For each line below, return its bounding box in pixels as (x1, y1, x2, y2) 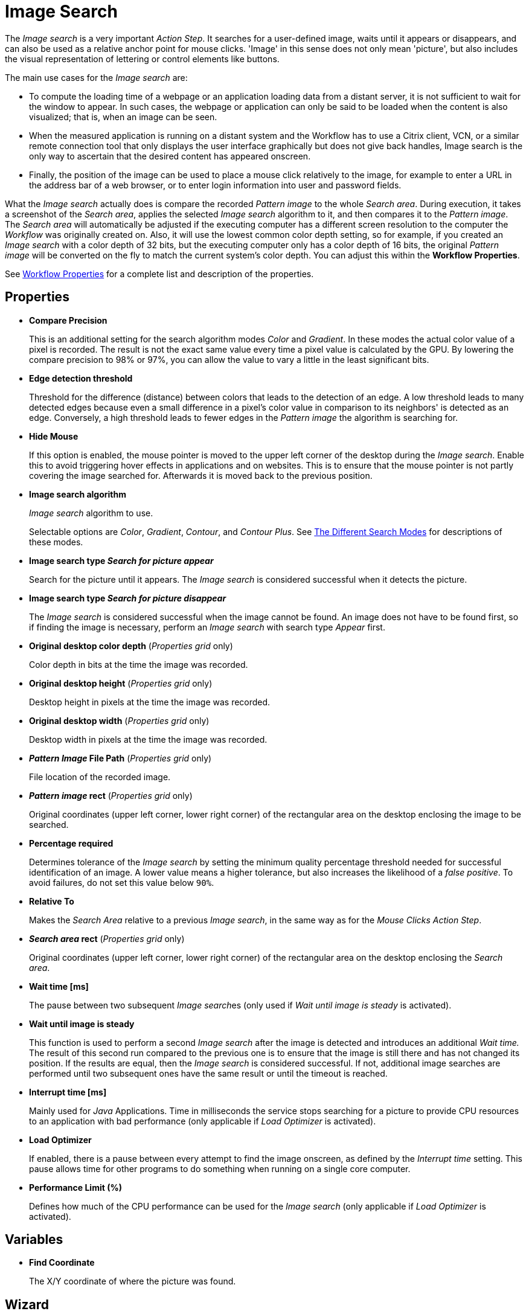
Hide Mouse (29, 431, 79, 441)
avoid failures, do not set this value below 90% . (29, 877, 214, 888)
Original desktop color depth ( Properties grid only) (29, 640, 233, 651)
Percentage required (29, 838, 114, 848)
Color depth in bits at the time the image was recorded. (29, 659, 248, 670)
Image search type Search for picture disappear (29, 592, 226, 603)
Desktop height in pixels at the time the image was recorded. (29, 696, 271, 707)
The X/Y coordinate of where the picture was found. (29, 1276, 236, 1287)
